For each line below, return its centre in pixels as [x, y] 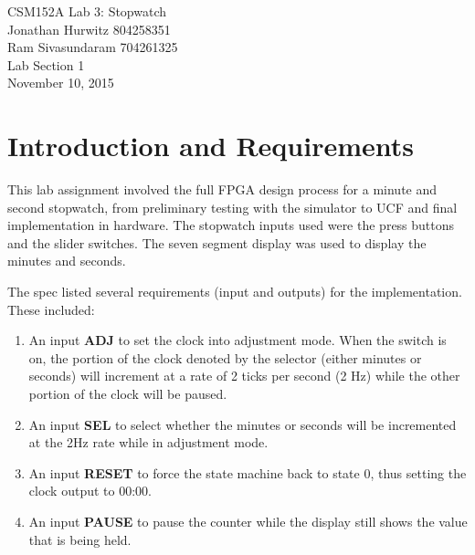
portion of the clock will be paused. [128, 394]
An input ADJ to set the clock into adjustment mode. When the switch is [237, 340]
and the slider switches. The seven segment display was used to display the [217, 242]
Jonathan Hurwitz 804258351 [89, 29]
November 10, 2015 [61, 83]
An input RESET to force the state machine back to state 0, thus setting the [248, 472]
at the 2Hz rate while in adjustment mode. [148, 442]
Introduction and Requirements [211, 146]
